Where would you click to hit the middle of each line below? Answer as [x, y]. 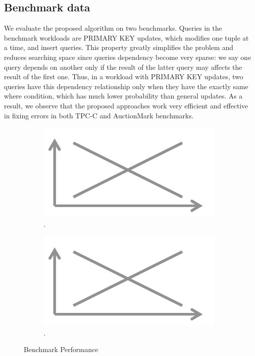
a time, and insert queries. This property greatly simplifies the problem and [119, 47]
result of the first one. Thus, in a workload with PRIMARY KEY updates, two [124, 76]
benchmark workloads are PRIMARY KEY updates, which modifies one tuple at [127, 37]
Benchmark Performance [61, 349]
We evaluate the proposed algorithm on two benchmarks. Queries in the [113, 28]
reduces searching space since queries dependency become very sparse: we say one [127, 57]
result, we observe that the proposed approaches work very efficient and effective [126, 105]
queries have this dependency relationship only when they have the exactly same [126, 86]
